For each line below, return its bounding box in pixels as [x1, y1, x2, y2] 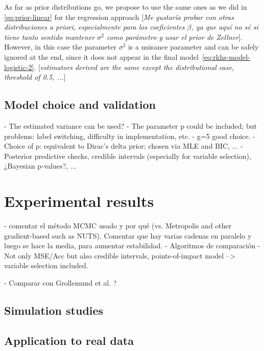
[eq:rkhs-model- [202, 51, 250, 62]
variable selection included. [4, 260, 88, 271]
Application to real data [4, 332, 134, 348]
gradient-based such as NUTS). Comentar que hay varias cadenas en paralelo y [4, 230, 252, 241]
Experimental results [4, 191, 154, 212]
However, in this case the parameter [4, 41, 116, 52]
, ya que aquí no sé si [191, 21, 258, 32]
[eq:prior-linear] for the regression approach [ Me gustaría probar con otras [4, 11, 234, 22]
